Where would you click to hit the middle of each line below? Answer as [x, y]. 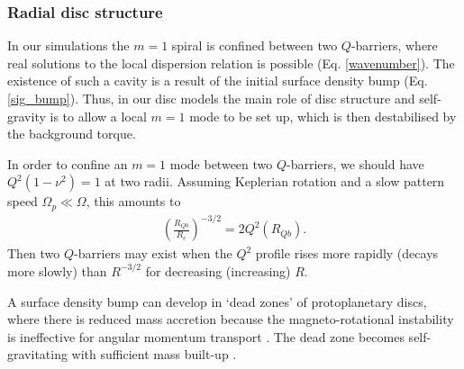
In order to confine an [68, 163]
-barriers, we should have [355, 163]
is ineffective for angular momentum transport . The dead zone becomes [206, 336]
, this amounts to [133, 201]
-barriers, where [394, 45]
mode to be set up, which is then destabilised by [323, 116]
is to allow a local [98, 116]
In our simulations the [68, 45]
